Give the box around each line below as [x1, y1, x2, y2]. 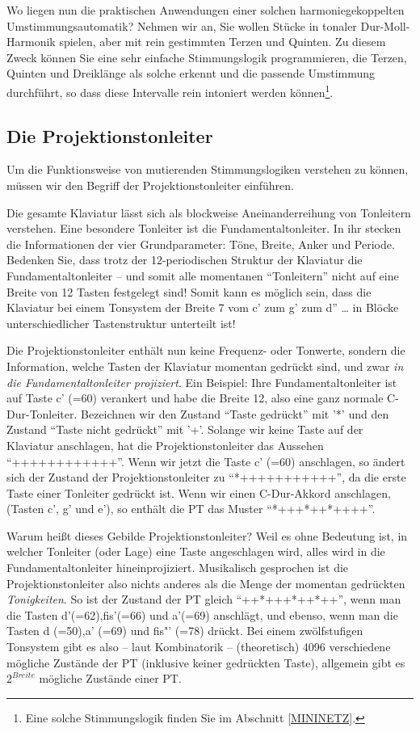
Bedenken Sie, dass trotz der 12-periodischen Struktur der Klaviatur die [6, 251, 363, 268]
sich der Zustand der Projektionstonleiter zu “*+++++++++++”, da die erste [6, 469, 406, 486]
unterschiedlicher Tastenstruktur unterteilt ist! [6, 314, 236, 331]
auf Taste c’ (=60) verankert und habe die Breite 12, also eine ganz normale [6, 389, 384, 406]
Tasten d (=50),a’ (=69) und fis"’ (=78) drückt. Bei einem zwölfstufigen [6, 622, 363, 639]
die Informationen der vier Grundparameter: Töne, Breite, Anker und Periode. [6, 235, 395, 252]
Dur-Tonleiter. [6, 405, 78, 422]
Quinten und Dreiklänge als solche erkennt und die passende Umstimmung [6, 65, 376, 82]
